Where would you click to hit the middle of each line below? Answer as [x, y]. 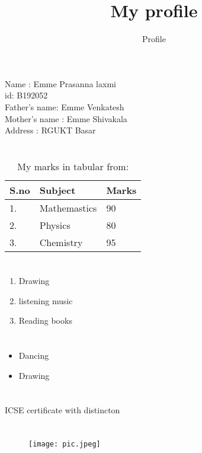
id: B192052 [26, 95]
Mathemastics [68, 208]
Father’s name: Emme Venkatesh [65, 106]
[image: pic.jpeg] [65, 444]
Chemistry [61, 242]
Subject [57, 190]
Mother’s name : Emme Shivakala [66, 118]
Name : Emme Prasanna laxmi [60, 83]
